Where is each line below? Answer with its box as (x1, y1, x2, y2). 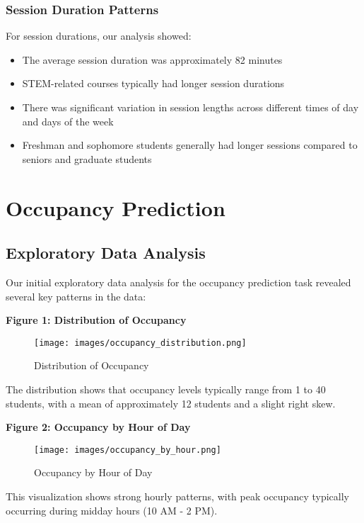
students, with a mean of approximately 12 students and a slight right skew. (6, 395, 336, 410)
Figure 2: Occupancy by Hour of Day (6, 420, 191, 434)
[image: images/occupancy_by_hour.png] (34, 444, 221, 455)
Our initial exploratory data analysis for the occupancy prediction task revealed (6, 274, 351, 289)
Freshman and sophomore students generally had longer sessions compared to (22, 137, 358, 152)
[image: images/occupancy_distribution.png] (34, 337, 247, 348)
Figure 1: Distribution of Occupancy (6, 313, 187, 327)
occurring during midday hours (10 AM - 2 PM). (6, 502, 218, 517)
